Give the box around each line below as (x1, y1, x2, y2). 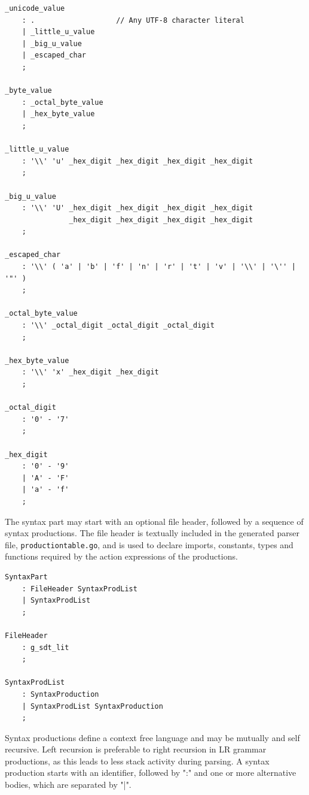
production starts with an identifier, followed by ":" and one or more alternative (5, 766, 296, 779)
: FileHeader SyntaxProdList (22, 584, 137, 593)
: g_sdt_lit (22, 643, 69, 652)
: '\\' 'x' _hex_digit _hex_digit (22, 368, 159, 377)
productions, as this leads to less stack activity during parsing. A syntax (5, 754, 270, 767)
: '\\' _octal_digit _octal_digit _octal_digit (22, 321, 215, 330)
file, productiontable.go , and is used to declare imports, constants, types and (5, 538, 293, 551)
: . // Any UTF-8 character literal (22, 16, 244, 25)
